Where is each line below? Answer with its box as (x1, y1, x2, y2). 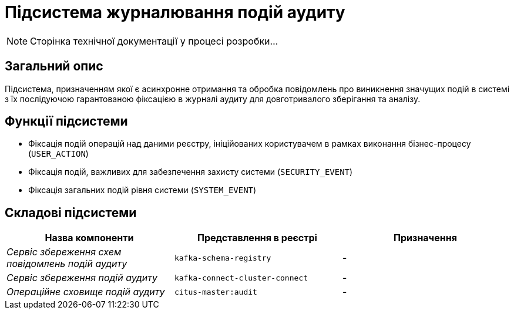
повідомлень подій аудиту (6, 258, 127, 270)
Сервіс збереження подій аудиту (6, 272, 158, 284)
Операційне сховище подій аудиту (6, 286, 165, 298)
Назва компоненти (45, 232, 134, 244)
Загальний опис (5, 59, 103, 74)
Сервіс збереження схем (6, 246, 122, 258)
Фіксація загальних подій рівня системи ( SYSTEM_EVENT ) (28, 185, 257, 195)
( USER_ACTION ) (28, 148, 89, 159)
